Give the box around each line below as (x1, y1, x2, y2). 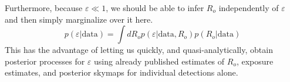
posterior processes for (5, 55, 85, 67)
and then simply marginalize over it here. (5, 13, 153, 25)
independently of (218, 2, 279, 13)
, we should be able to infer (106, 2, 204, 13)
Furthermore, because (5, 2, 83, 13)
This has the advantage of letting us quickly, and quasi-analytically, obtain (5, 44, 273, 56)
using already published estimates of (94, 55, 225, 67)
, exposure (236, 55, 274, 67)
